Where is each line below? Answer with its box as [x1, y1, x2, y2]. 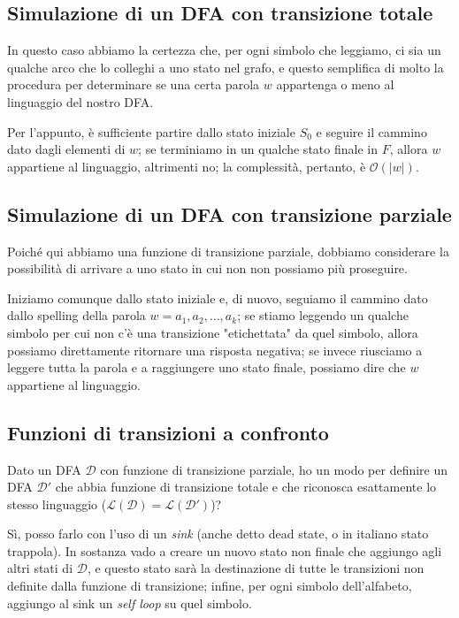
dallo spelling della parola [7, 306, 146, 324]
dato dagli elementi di [7, 140, 126, 158]
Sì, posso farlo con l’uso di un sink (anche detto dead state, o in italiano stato [7, 524, 429, 543]
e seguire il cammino [316, 122, 427, 141]
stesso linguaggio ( [7, 494, 107, 513]
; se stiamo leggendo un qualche [237, 306, 409, 324]
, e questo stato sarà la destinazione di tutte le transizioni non [87, 559, 425, 577]
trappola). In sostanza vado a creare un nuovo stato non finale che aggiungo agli [7, 541, 442, 560]
